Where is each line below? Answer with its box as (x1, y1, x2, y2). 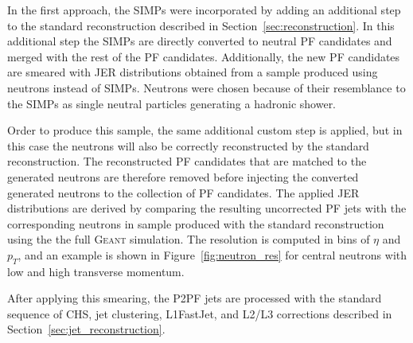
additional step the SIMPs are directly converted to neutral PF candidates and (7, 33, 392, 49)
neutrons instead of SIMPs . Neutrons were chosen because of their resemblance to (7, 79, 406, 95)
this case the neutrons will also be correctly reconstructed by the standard (7, 137, 369, 154)
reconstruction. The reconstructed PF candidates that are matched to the (7, 153, 367, 170)
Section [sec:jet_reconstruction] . (7, 321, 166, 337)
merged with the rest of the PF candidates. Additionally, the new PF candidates (7, 48, 400, 64)
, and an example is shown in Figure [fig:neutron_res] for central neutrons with (18, 246, 407, 263)
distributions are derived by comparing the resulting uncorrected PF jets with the (7, 200, 407, 216)
